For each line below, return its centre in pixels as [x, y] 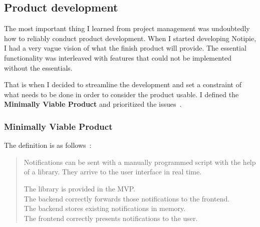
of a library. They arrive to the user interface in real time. [113, 172]
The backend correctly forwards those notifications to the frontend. [127, 198]
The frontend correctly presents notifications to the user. [111, 218]
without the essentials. [38, 67]
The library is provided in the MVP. [79, 188]
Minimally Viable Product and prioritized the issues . [93, 104]
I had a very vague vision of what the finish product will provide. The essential [125, 48]
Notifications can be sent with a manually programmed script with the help [140, 162]
